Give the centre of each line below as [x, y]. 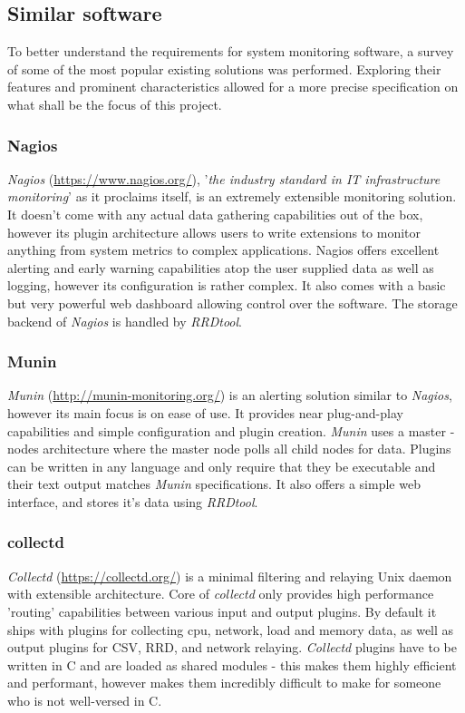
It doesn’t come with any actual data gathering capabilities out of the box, [215, 214]
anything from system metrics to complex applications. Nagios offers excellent [223, 250]
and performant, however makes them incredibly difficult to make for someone [224, 683]
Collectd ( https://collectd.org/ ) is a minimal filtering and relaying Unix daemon [230, 576]
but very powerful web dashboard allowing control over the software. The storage [232, 303]
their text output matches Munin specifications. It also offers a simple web [214, 484]
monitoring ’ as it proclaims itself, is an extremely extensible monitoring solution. [232, 196]
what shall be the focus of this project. [115, 104]
